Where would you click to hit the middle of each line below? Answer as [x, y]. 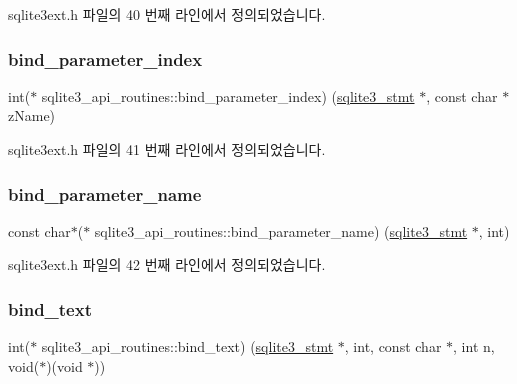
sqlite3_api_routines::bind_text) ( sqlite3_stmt [187, 346]
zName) [32, 115]
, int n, [474, 346]
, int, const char [393, 346]
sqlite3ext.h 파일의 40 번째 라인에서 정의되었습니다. [167, 14]
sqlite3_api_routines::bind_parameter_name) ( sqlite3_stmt [281, 230]
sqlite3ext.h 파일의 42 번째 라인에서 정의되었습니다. [167, 264]
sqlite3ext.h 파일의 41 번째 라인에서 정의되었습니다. [167, 149]
